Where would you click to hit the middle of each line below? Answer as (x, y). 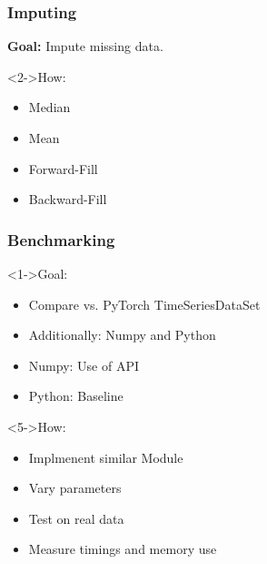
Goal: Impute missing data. (85, 46)
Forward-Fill (63, 168)
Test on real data (76, 518)
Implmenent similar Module (106, 457)
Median (49, 107)
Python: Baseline (76, 396)
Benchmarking (61, 239)
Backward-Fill (68, 199)
